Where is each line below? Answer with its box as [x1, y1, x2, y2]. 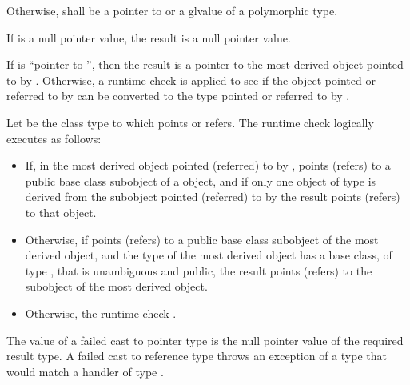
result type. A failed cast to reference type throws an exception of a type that [6, 347, 387, 364]
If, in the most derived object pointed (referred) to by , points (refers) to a [25, 157, 391, 174]
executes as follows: [6, 130, 102, 146]
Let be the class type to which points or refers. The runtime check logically [6, 114, 374, 130]
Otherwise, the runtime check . [25, 304, 177, 321]
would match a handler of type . [6, 363, 164, 379]
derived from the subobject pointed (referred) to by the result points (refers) [25, 188, 400, 205]
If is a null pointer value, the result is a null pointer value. [6, 29, 291, 46]
